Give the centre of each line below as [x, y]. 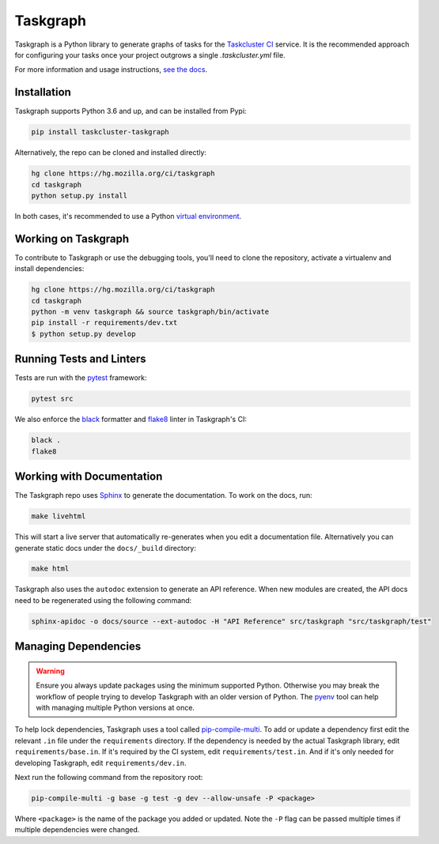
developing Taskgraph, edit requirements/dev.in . [100, 763]
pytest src [52, 399]
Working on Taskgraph [72, 238]
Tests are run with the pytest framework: [81, 378]
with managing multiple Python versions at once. [115, 708]
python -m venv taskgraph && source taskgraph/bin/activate [150, 312]
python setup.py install [79, 195]
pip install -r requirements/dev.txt [104, 323]
